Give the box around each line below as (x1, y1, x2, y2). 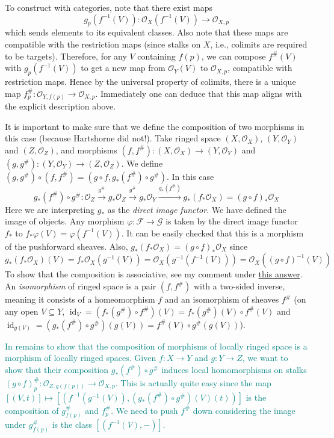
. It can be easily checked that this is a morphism (121, 226, 304, 239)
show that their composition (5, 363, 109, 375)
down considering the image (193, 404, 295, 416)
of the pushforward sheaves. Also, (5, 239, 128, 252)
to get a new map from (81, 61, 165, 74)
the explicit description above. (5, 100, 116, 113)
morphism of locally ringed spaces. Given (5, 351, 156, 364)
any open (5, 304, 39, 317)
